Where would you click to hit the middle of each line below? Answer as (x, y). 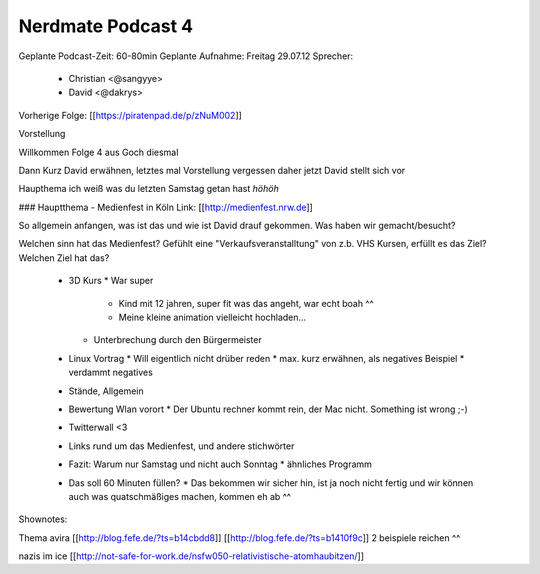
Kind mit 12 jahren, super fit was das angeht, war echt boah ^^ (246, 303)
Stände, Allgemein (106, 391)
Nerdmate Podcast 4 (106, 26)
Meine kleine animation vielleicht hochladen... (212, 317)
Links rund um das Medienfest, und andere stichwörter (181, 446)
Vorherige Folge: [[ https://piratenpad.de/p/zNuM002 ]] (130, 115)
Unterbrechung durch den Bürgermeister (177, 340)
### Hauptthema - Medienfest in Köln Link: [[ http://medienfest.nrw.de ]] (166, 207)
